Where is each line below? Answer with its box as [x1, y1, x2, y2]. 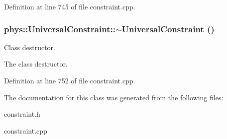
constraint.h [4, 109, 40, 119]
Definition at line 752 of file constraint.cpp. [4, 75, 135, 85]
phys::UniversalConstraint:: [4, 22, 115, 35]
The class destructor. [4, 59, 68, 69]
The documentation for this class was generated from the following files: [4, 92, 224, 102]
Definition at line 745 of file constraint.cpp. [4, 1, 135, 11]
